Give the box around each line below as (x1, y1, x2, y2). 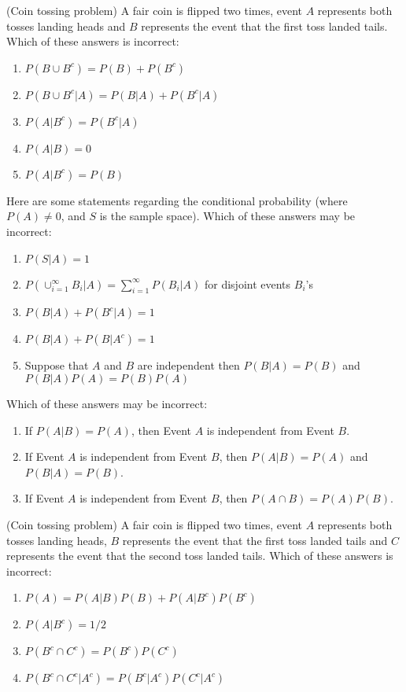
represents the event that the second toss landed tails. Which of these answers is (6, 547, 393, 564)
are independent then (137, 357, 240, 374)
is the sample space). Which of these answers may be (99, 208, 356, 224)
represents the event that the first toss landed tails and (122, 532, 388, 548)
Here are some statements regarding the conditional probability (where (6, 192, 348, 208)
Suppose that (24, 357, 89, 374)
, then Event (131, 421, 191, 438)
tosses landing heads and (6, 17, 126, 34)
